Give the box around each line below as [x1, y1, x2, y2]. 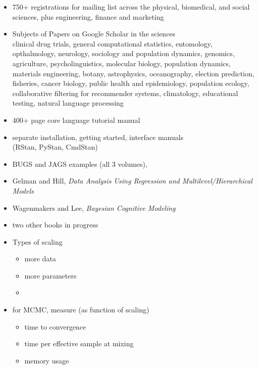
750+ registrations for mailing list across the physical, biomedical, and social [12, 2, 250, 12]
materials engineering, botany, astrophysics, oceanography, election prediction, [12, 68, 254, 78]
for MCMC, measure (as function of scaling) [12, 304, 149, 315]
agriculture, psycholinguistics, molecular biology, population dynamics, [12, 58, 231, 68]
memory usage [24, 355, 69, 365]
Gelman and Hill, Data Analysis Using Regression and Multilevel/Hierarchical [12, 175, 252, 186]
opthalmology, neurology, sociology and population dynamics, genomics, [12, 48, 235, 59]
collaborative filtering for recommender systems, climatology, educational [12, 87, 238, 98]
